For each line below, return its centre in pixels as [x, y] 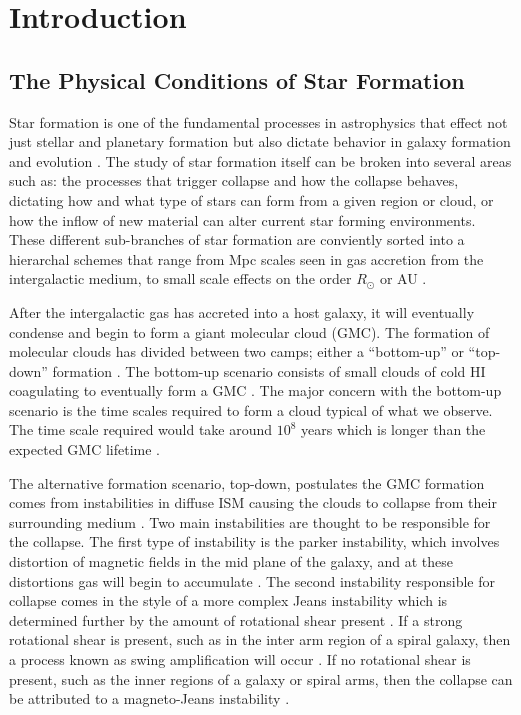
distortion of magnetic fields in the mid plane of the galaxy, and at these [231, 561]
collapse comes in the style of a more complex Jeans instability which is [228, 600]
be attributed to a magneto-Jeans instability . [149, 698]
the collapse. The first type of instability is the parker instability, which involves [254, 541]
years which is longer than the [393, 429]
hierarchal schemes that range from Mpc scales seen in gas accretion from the [246, 258]
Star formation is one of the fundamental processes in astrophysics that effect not [258, 121]
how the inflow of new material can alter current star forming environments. [242, 219]
